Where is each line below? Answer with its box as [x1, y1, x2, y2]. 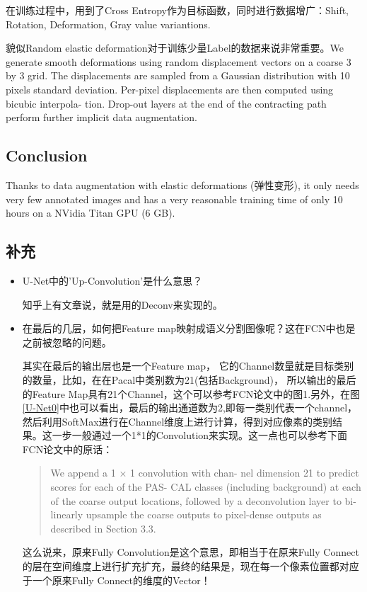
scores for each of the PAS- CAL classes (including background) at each [50, 479, 361, 494]
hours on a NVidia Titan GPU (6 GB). [6, 205, 175, 220]
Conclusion [6, 144, 88, 166]
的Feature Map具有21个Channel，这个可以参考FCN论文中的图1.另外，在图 [22, 386, 361, 401]
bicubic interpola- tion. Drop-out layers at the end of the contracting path [6, 96, 327, 110]
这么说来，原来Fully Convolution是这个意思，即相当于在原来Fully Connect [22, 545, 359, 559]
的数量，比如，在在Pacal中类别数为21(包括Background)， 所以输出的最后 [22, 372, 356, 387]
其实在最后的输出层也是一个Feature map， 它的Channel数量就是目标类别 [22, 358, 354, 373]
